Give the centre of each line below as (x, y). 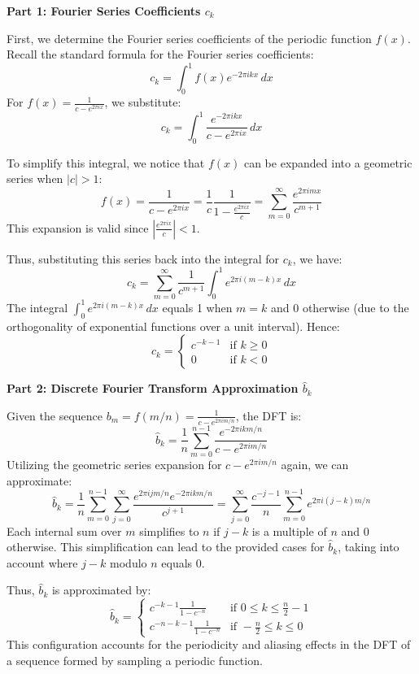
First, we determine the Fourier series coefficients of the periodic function (189, 38)
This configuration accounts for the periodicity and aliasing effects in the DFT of (209, 644)
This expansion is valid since (78, 227)
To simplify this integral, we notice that (106, 162)
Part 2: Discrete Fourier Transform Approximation (153, 388)
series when (35, 178)
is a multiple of (289, 531)
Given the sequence (55, 415)
